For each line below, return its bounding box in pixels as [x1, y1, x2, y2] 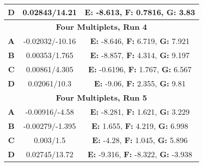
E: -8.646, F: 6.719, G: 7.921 [90, 35, 190, 46]
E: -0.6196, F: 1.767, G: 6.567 [88, 63, 192, 75]
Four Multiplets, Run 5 [56, 92, 147, 103]
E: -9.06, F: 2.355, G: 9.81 [94, 78, 186, 89]
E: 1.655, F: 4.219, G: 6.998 [91, 120, 188, 131]
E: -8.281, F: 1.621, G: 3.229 [90, 106, 190, 117]
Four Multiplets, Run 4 [56, 21, 147, 32]
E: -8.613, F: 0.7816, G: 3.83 [84, 6, 195, 18]
